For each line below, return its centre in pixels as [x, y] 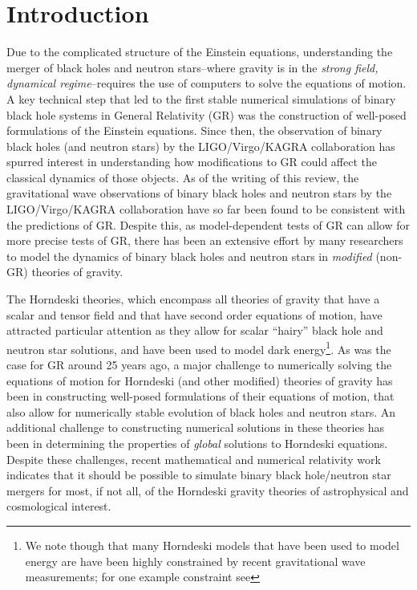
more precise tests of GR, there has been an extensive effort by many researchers [205, 240]
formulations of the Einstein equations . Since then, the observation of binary [194, 130]
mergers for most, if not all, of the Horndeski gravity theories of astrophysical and [208, 490]
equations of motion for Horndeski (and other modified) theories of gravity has [200, 380]
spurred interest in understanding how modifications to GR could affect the [192, 162]
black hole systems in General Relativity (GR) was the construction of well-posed [206, 114]
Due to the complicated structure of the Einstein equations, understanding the [200, 52]
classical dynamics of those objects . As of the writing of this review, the [183, 177]
